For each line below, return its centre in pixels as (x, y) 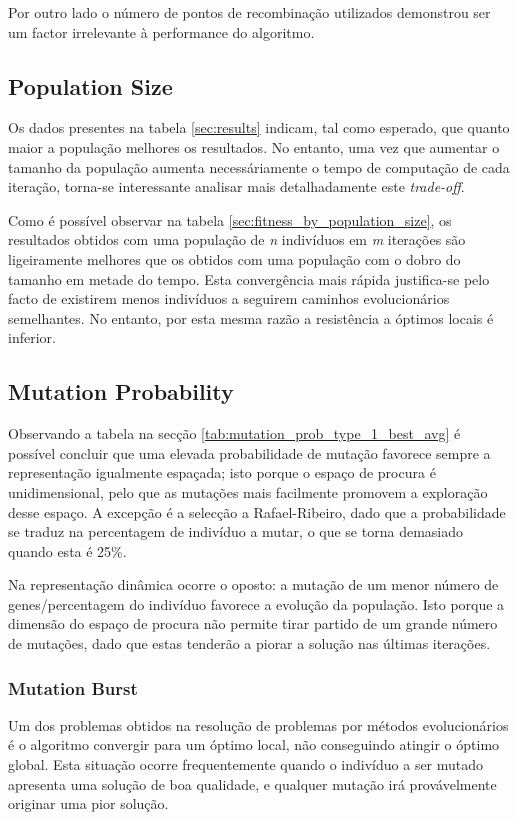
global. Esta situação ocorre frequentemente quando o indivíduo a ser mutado (246, 764)
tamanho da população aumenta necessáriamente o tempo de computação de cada (259, 166)
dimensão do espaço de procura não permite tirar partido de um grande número (253, 623)
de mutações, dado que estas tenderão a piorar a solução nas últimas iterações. (249, 643)
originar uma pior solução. (88, 803)
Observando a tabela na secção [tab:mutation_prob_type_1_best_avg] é (234, 433)
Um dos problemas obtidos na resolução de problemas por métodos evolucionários (258, 724)
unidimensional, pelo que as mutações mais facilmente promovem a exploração (248, 491)
